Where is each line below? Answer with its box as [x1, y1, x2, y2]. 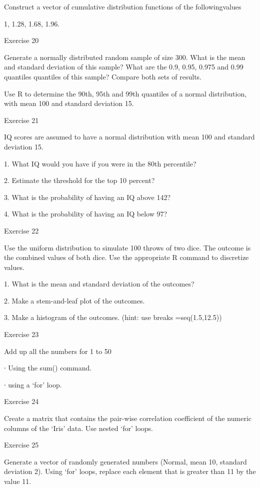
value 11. [4, 476, 31, 486]
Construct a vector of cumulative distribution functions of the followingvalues [4, 1, 241, 11]
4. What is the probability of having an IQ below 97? [4, 208, 167, 219]
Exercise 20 [4, 35, 39, 45]
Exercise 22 [4, 225, 39, 235]
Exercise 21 [4, 114, 39, 125]
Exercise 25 [4, 439, 39, 450]
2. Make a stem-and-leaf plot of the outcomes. [4, 295, 145, 305]
